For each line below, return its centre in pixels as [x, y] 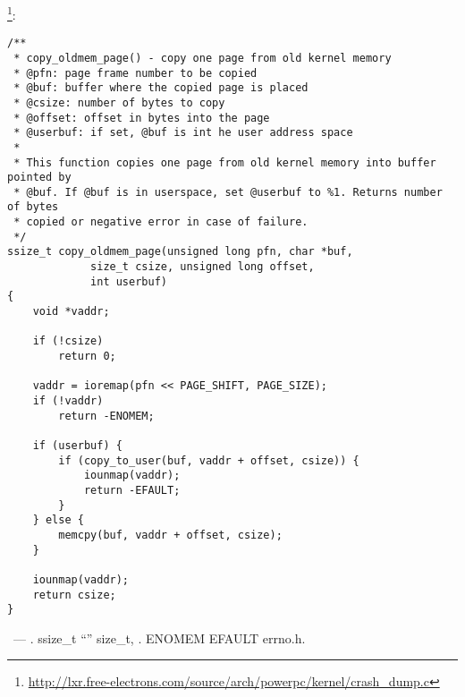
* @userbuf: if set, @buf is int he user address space [183, 133]
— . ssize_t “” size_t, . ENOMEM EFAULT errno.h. [159, 637]
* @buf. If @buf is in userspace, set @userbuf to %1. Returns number [228, 192]
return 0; [87, 357]
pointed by [39, 178]
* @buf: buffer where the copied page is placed [161, 88]
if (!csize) [68, 341]
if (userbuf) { [77, 445]
